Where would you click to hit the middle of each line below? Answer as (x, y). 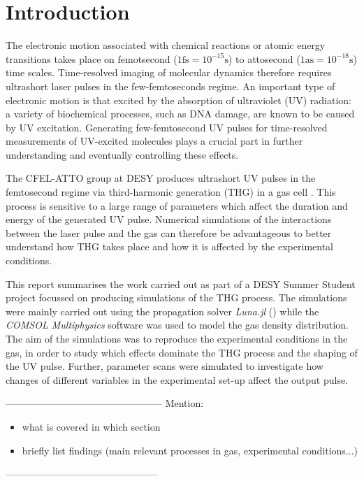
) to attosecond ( (264, 58)
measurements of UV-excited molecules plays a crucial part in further (154, 141)
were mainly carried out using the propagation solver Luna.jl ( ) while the (162, 311)
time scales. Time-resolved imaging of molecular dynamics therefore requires (169, 72)
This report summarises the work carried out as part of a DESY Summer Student (181, 283)
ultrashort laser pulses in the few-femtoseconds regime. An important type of (170, 86)
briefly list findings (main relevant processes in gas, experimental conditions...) (190, 450)
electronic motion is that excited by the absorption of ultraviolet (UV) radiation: (179, 100)
